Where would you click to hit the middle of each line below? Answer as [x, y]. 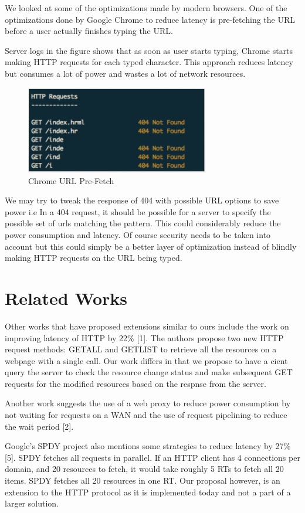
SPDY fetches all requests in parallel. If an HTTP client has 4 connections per [159, 457]
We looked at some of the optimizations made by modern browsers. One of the [146, 8]
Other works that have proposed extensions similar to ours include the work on [147, 326]
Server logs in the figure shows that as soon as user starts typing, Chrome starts [149, 50]
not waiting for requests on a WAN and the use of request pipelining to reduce [146, 415]
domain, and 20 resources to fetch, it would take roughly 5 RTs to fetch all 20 [144, 469]
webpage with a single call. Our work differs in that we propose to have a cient [146, 360]
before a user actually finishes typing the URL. [89, 31]
